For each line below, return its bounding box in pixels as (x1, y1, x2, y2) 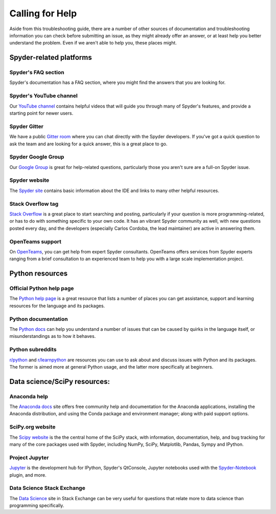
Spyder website (9, 177, 50, 184)
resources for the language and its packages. (9, 303, 105, 309)
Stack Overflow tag (9, 200, 59, 207)
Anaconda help (9, 393, 49, 400)
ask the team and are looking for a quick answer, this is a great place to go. (9, 141, 168, 147)
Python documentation (9, 315, 68, 323)
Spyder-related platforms (9, 53, 92, 62)
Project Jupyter (9, 454, 49, 461)
